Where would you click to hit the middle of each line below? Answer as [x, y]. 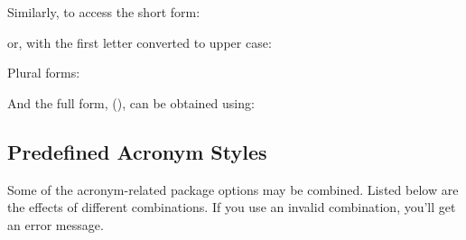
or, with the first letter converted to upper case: [140, 42]
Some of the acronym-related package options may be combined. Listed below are [233, 189]
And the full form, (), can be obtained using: [131, 102]
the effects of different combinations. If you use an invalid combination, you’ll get [232, 207]
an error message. [56, 224]
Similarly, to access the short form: [104, 12]
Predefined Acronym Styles [137, 151]
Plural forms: [44, 73]
